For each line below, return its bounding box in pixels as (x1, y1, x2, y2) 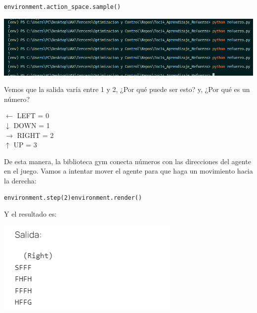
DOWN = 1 (13, 120, 50, 131)
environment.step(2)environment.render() (4, 194, 142, 201)
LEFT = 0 (17, 110, 49, 121)
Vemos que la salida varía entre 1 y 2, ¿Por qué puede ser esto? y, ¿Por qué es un (4, 84, 250, 94)
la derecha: (4, 175, 37, 185)
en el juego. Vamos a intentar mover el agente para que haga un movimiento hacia (4, 166, 253, 176)
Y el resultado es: (4, 209, 57, 219)
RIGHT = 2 (17, 130, 54, 140)
